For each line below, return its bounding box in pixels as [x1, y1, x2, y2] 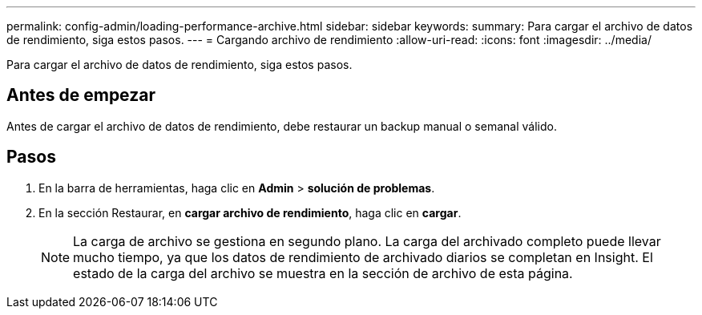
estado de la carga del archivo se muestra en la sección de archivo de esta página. [73, 265, 573, 281]
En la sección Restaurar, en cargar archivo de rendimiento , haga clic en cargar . [38, 205, 462, 220]
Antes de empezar [6, 85, 155, 106]
